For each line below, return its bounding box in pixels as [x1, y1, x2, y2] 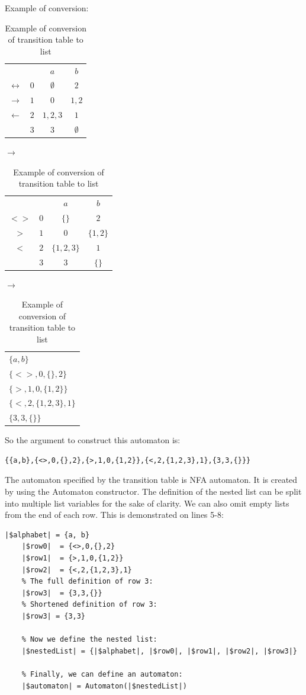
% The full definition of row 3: [21, 577, 153, 586]
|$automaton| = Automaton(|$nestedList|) [21, 681, 187, 690]
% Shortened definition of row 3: [21, 600, 157, 609]
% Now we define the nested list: [21, 635, 157, 644]
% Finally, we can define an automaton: [21, 670, 183, 678]
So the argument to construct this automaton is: [5, 434, 181, 446]
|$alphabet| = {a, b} [5, 530, 90, 539]
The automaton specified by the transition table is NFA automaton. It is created [5, 473, 298, 486]
